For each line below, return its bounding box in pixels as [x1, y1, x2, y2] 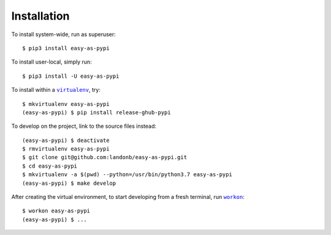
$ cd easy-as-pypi [22, 162, 78, 170]
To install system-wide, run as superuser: [11, 31, 116, 38]
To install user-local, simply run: [11, 58, 92, 65]
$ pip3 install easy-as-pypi [22, 45, 110, 51]
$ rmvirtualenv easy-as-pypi [22, 146, 110, 152]
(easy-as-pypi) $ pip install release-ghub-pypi [22, 109, 171, 116]
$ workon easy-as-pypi [22, 207, 91, 214]
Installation [11, 9, 70, 23]
